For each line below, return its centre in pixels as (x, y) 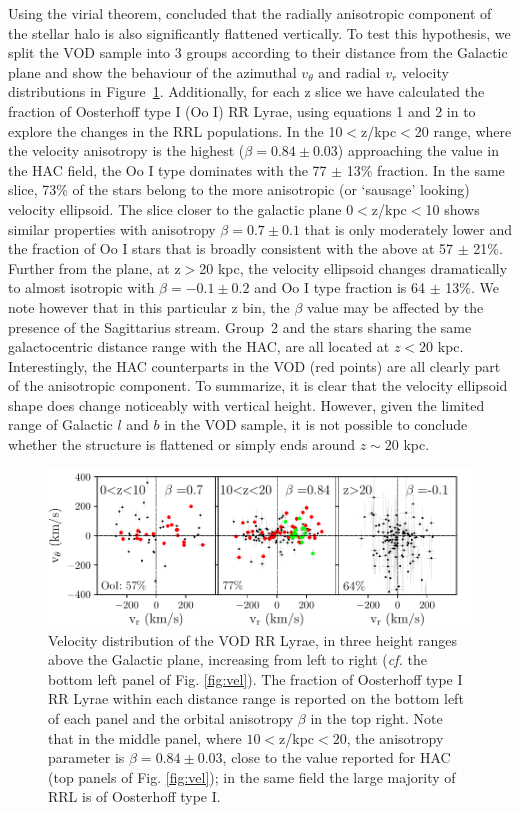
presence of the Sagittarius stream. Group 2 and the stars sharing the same (240, 326)
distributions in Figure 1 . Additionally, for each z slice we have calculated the (246, 91)
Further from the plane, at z (94, 267)
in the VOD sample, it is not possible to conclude (316, 424)
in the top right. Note (376, 717)
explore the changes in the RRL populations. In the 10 (175, 130)
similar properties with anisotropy (112, 228)
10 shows (452, 208)
